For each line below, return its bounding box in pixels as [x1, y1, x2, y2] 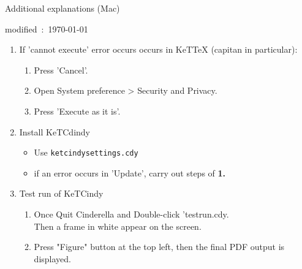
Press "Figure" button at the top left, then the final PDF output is [34, 240, 285, 253]
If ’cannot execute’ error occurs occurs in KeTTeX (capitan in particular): [19, 43, 298, 56]
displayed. [34, 252, 71, 265]
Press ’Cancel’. [34, 63, 88, 76]
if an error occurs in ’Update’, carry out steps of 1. [34, 166, 226, 179]
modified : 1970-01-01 [5, 22, 88, 35]
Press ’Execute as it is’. [34, 104, 121, 117]
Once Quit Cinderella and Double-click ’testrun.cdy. [34, 208, 229, 220]
